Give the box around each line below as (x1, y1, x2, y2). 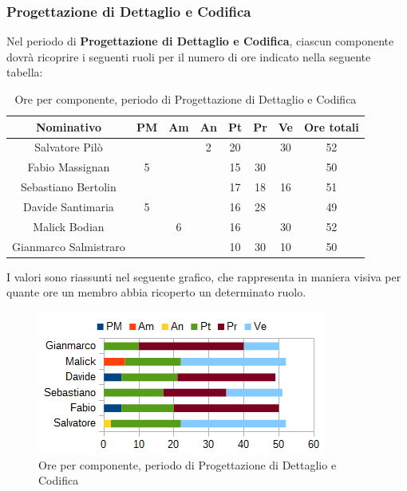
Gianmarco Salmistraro (12, 238, 125, 254)
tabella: (6, 64, 43, 81)
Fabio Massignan (27, 159, 110, 175)
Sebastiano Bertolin (21, 179, 117, 195)
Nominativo (35, 118, 101, 135)
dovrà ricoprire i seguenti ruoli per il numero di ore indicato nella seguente (6, 48, 371, 65)
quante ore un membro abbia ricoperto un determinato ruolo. (6, 284, 306, 300)
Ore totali (303, 118, 359, 135)
